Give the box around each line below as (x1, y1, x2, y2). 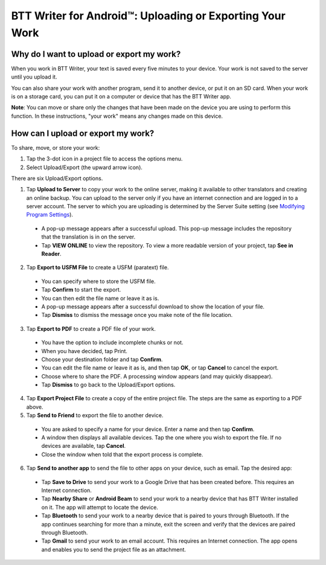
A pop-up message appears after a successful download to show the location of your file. (41, 302, 265, 310)
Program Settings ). (26, 211, 74, 219)
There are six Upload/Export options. (11, 174, 103, 182)
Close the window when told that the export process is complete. (41, 450, 203, 458)
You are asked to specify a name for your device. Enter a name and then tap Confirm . (41, 426, 255, 433)
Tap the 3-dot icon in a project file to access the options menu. (26, 155, 183, 162)
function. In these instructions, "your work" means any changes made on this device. (11, 112, 223, 120)
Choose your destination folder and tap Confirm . (41, 356, 163, 363)
